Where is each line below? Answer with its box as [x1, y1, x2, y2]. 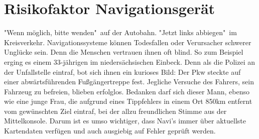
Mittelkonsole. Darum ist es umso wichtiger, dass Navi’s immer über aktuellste [4, 115, 246, 126]
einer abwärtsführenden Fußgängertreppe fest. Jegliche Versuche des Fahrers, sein [4, 76, 254, 87]
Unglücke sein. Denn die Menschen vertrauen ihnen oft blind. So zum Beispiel [4, 47, 243, 57]
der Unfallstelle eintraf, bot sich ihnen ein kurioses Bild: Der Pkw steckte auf [4, 66, 241, 77]
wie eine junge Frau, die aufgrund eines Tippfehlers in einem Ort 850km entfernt [4, 96, 252, 106]
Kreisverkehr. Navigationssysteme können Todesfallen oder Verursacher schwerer [4, 37, 251, 47]
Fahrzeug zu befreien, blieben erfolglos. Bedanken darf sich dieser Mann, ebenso [4, 86, 249, 96]
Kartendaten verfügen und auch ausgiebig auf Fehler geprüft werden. [4, 125, 216, 136]
